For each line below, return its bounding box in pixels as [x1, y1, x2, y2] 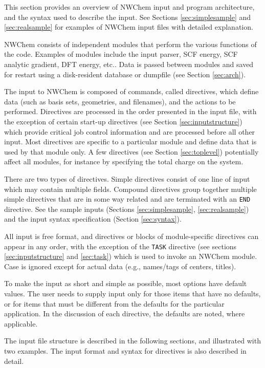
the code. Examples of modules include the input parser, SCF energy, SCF [4, 49, 238, 59]
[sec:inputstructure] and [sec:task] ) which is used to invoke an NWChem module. [4, 251, 257, 262]
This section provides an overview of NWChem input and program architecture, [4, 2, 255, 12]
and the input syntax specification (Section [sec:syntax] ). [4, 213, 182, 224]
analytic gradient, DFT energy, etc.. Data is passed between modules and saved [4, 58, 254, 69]
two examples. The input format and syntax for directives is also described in [4, 345, 247, 356]
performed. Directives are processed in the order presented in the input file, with [4, 106, 257, 117]
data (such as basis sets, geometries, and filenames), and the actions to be [4, 96, 236, 106]
